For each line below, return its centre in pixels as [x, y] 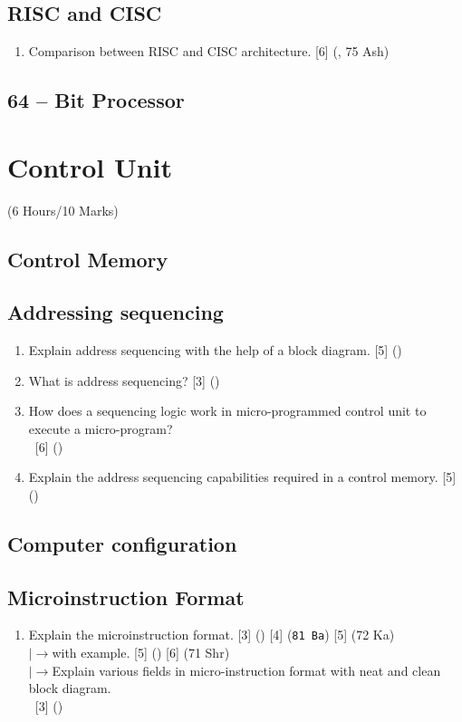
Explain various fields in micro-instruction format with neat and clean [246, 670]
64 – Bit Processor [96, 100]
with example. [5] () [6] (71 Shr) [141, 653]
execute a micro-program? [101, 429]
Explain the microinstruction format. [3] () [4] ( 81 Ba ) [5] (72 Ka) [212, 635]
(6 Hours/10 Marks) [63, 210]
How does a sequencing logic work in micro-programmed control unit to [227, 411]
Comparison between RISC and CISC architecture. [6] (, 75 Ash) [209, 51]
